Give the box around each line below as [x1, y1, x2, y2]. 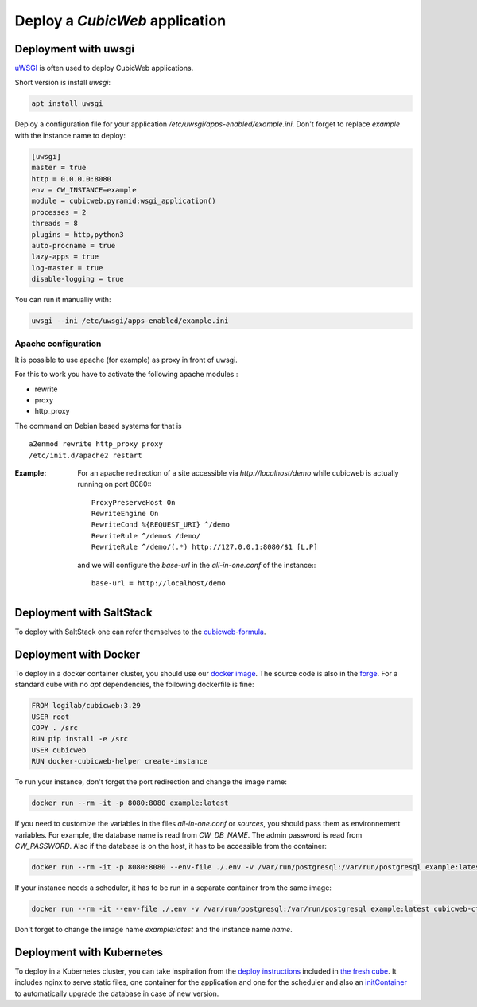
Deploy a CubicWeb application [14, 12, 227, 29]
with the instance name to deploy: [14, 130, 126, 140]
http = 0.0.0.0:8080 [31, 174, 111, 183]
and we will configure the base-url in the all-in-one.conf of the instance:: [77, 560, 316, 570]
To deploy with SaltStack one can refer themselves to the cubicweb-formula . [14, 627, 266, 636]
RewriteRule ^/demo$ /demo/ [91, 531, 201, 540]
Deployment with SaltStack [14, 605, 153, 620]
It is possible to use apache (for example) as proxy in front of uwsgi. [14, 355, 238, 364]
